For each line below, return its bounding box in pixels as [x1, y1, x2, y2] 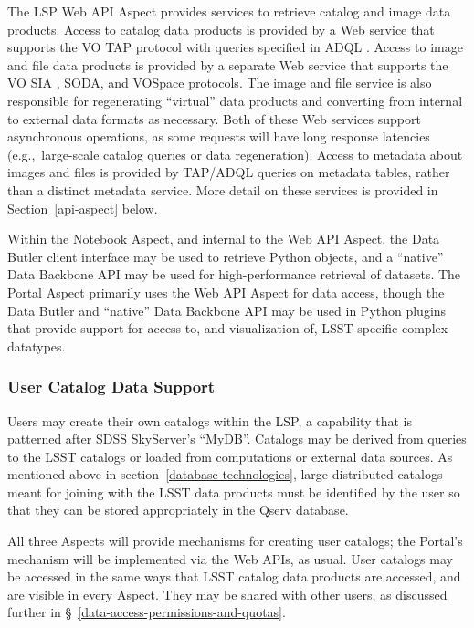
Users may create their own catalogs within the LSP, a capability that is [7, 411, 412, 430]
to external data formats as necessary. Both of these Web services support [7, 109, 421, 128]
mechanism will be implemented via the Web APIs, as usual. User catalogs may [7, 549, 453, 568]
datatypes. [7, 336, 66, 355]
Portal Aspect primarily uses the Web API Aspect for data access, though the [7, 282, 445, 301]
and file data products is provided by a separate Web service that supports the [7, 55, 448, 74]
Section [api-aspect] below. [7, 198, 158, 217]
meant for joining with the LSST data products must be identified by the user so [7, 482, 460, 501]
